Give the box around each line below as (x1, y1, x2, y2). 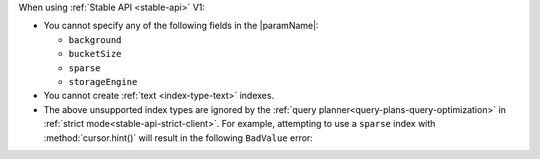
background (68, 34, 122, 45)
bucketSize (68, 48, 122, 60)
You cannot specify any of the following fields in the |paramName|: (43, 20, 319, 32)
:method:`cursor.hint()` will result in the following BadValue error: (43, 131, 314, 144)
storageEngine (68, 76, 138, 87)
